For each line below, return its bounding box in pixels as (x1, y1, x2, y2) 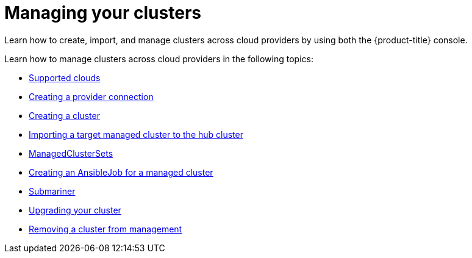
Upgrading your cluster (29, 204, 121, 215)
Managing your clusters (4, 2, 201, 23)
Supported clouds (29, 72, 101, 83)
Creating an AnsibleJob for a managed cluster (29, 167, 213, 177)
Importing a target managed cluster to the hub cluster (29, 129, 243, 140)
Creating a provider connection (29, 91, 154, 102)
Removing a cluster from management (29, 223, 182, 234)
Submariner (29, 185, 76, 196)
